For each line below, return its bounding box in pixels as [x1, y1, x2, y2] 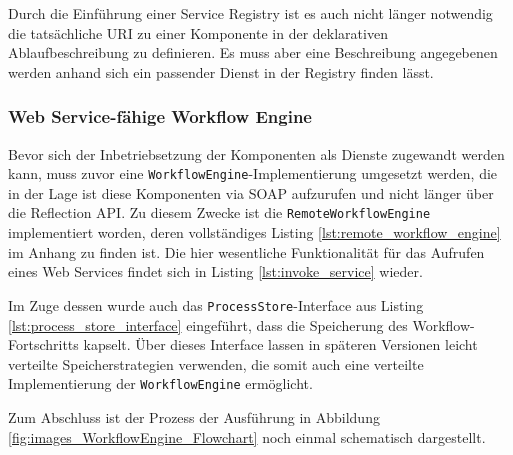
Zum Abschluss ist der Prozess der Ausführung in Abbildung [8, 406, 380, 427]
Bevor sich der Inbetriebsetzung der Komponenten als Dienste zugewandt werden [8, 143, 505, 164]
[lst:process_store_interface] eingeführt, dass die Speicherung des [8, 314, 408, 335]
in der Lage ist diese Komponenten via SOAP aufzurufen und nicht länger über [8, 182, 494, 203]
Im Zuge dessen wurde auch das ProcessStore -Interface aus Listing [8, 294, 424, 315]
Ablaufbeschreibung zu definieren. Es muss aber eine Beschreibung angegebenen [8, 42, 498, 63]
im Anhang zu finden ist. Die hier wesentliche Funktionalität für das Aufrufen [8, 241, 485, 262]
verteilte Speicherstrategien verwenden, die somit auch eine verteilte [8, 353, 424, 374]
